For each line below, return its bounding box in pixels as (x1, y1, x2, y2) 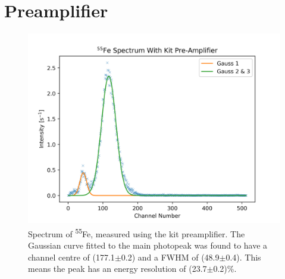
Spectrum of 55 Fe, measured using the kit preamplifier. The (28, 225, 245, 240)
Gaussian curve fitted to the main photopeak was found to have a (28, 238, 268, 251)
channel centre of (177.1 (28, 250, 115, 263)
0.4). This (226, 250, 261, 263)
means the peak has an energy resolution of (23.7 (28, 262, 207, 275)
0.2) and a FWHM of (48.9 (121, 250, 220, 263)
